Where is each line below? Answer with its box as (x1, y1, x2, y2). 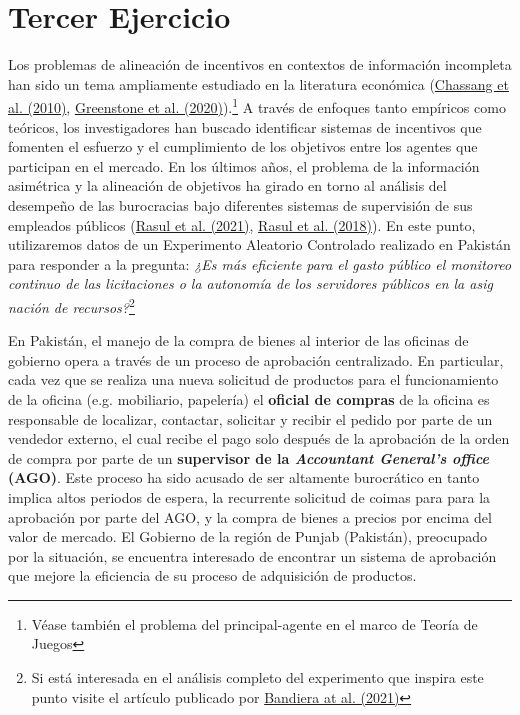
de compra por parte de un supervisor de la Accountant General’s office (8, 447, 490, 468)
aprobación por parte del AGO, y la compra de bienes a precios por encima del (8, 506, 492, 527)
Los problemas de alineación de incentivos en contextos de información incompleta (8, 54, 512, 75)
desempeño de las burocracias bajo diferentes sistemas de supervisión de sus (8, 194, 473, 215)
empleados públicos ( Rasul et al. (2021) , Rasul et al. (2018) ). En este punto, (8, 214, 476, 235)
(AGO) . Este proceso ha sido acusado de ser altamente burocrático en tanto (8, 467, 480, 488)
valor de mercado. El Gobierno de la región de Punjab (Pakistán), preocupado (8, 526, 487, 547)
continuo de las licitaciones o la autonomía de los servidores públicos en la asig (8, 273, 493, 294)
